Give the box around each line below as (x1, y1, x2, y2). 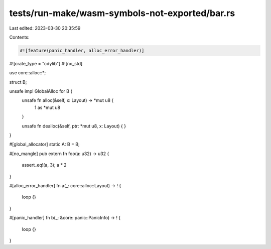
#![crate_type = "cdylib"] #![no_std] (9, 60, 83, 66)
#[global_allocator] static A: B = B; (9, 141, 80, 148)
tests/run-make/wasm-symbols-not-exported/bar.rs (9, 8, 235, 19)
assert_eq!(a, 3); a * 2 (22, 162, 67, 168)
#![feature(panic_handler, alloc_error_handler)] (20, 48, 145, 53)
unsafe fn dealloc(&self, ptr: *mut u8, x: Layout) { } (22, 123, 126, 129)
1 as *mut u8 (34, 104, 60, 110)
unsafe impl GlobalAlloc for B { (9, 88, 73, 94)
